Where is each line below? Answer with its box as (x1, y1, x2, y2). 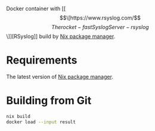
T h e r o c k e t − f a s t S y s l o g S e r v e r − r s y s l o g (51, 24, 149, 30)
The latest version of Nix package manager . (6, 73, 113, 80)
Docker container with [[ (6, 5, 66, 12)
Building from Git (6, 94, 92, 107)
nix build (6, 113, 31, 119)
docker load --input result (6, 119, 76, 125)
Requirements (6, 53, 77, 67)
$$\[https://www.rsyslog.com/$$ (59, 14, 141, 21)
